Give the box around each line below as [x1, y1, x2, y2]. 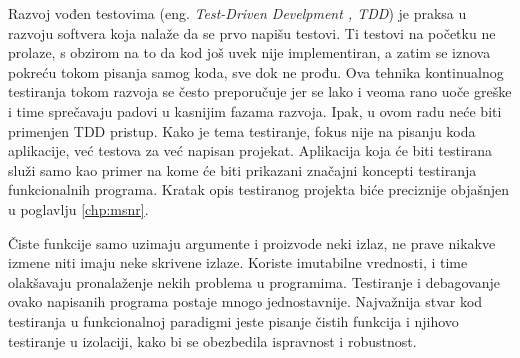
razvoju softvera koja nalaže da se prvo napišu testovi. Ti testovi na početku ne [8, 22, 496, 43]
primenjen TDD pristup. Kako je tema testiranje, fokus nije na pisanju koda [8, 120, 476, 141]
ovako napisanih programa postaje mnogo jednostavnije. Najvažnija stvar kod [8, 291, 483, 312]
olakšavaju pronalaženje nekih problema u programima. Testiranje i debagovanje [8, 271, 500, 292]
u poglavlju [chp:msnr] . [8, 198, 149, 219]
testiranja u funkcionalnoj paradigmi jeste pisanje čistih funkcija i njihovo [8, 310, 459, 331]
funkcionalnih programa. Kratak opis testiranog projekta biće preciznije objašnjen [8, 179, 510, 200]
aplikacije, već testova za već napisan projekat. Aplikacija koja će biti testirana [8, 140, 493, 161]
